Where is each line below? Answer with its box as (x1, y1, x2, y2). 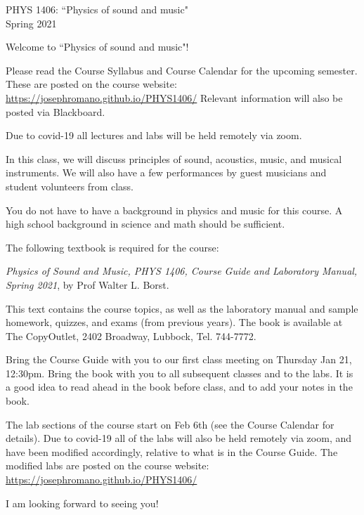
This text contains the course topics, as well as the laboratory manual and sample (6, 301, 358, 315)
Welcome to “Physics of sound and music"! (6, 39, 189, 54)
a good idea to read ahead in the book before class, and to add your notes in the (6, 379, 353, 394)
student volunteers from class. (6, 178, 134, 193)
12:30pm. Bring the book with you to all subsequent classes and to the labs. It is (6, 365, 353, 380)
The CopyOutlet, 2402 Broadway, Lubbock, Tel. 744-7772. (6, 328, 256, 343)
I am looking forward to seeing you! (6, 495, 159, 510)
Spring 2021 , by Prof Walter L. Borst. (6, 277, 169, 292)
